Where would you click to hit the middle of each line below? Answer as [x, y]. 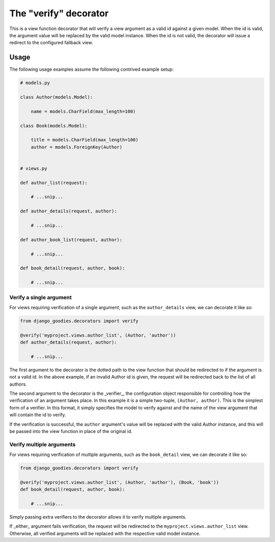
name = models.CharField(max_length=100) [83, 111]
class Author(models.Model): [57, 97]
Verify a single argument [41, 297]
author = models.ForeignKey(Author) [76, 147]
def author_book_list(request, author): [71, 240]
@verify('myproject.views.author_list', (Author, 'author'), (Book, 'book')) [119, 482]
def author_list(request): [54, 183]
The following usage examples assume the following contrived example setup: [92, 69]
